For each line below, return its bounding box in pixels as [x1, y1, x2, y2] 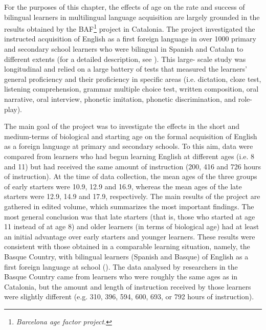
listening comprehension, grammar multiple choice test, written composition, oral [4, 83, 259, 94]
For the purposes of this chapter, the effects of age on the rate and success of [4, 2, 245, 12]
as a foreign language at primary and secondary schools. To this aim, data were [4, 141, 253, 151]
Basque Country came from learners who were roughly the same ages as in [4, 271, 238, 282]
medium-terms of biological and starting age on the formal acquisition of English [4, 130, 257, 141]
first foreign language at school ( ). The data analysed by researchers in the [4, 261, 238, 272]
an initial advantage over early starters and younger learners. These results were [4, 231, 255, 241]
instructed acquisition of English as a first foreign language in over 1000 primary [4, 33, 256, 44]
